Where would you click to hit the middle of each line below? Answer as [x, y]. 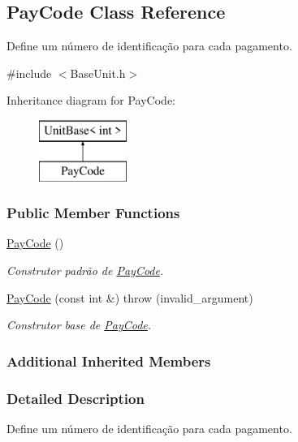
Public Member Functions [93, 213]
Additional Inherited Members [109, 360]
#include [29, 73]
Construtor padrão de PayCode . [85, 270]
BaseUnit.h [98, 73]
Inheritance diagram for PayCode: [91, 100]
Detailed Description [76, 398]
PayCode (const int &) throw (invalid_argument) [130, 297]
